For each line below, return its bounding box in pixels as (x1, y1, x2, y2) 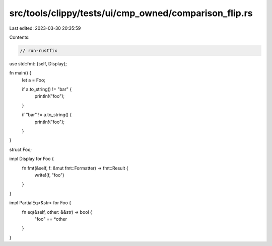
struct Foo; (9, 146, 32, 152)
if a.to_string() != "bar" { (22, 86, 72, 93)
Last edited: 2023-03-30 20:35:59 (9, 25, 81, 31)
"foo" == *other (34, 216, 67, 222)
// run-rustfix (20, 48, 57, 53)
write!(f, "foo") (34, 172, 64, 178)
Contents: (9, 34, 30, 40)
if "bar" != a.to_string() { (22, 112, 72, 118)
